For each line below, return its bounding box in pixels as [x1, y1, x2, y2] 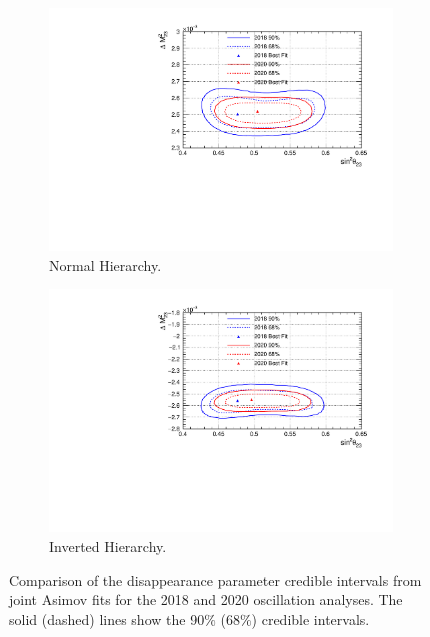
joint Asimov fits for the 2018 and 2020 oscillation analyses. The [9, 589, 403, 610]
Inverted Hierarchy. [49, 536, 167, 556]
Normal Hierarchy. [49, 254, 162, 275]
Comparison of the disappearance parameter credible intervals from [9, 569, 422, 590]
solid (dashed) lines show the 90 [9, 608, 205, 629]
